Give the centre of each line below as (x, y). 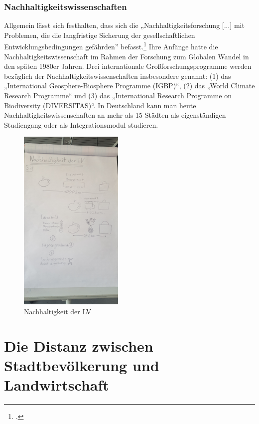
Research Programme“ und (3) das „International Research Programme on (118, 96)
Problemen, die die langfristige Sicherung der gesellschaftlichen (100, 35)
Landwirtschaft (57, 385)
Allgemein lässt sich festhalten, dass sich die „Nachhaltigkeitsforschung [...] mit (124, 25)
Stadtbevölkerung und (82, 365)
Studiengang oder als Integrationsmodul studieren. (81, 124)
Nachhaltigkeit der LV (58, 311)
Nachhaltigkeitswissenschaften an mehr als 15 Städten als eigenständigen (115, 115)
